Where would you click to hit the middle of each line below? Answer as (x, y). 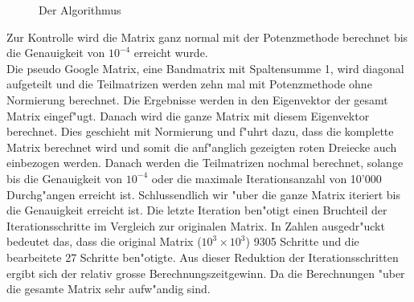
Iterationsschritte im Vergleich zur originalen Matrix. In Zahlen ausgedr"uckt (196, 225)
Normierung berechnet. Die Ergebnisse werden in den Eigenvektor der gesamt (197, 99)
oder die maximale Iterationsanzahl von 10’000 (266, 178)
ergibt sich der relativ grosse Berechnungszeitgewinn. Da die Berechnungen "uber (206, 273)
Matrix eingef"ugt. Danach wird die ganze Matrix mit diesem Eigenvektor (188, 115)
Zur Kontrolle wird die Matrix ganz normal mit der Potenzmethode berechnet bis (207, 37)
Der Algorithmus (80, 10)
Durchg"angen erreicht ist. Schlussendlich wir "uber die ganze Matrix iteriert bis (204, 194)
